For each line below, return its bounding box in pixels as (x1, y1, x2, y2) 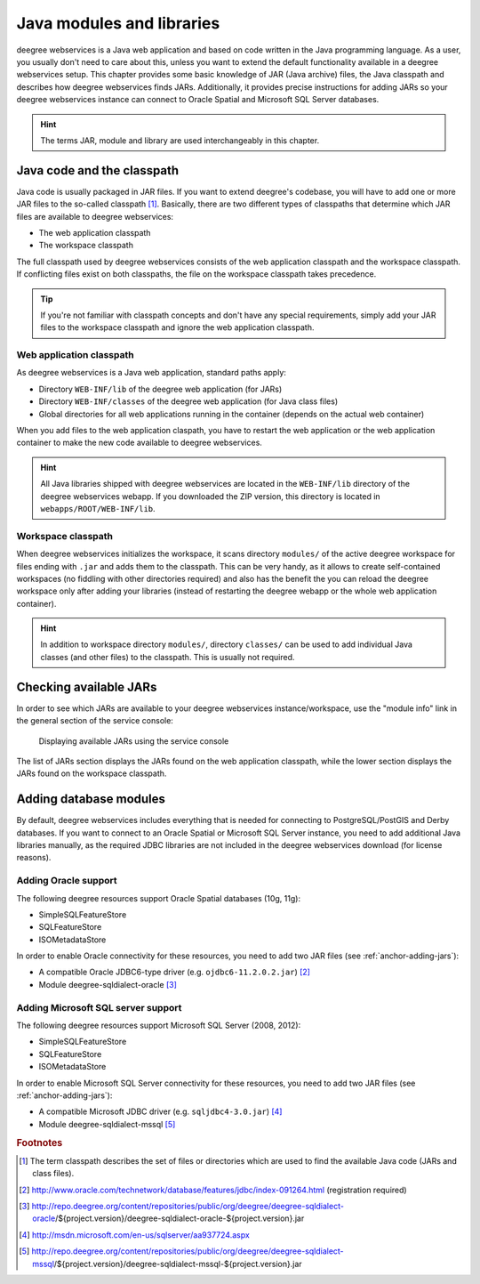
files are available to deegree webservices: (16, 211, 173, 222)
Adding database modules (16, 792, 166, 807)
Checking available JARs (16, 679, 157, 694)
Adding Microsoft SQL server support (16, 1001, 182, 1013)
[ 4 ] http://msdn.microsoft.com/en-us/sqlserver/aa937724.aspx (19, 1229, 251, 1240)
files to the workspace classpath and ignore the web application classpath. (40, 322, 315, 333)
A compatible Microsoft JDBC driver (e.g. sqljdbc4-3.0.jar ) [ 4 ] (38, 1106, 283, 1117)
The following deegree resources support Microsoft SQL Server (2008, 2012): (16, 1020, 301, 1031)
